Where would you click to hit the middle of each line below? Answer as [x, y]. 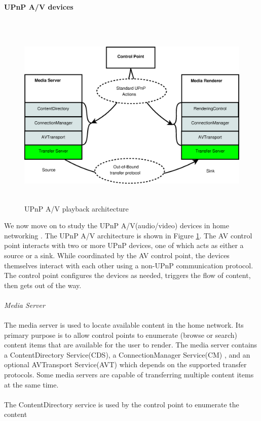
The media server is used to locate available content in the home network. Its [124, 325]
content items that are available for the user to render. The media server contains [131, 345]
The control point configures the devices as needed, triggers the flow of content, [127, 275]
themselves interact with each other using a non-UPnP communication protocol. [129, 265]
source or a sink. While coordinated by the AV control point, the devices [117, 255]
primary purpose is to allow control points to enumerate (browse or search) [121, 335]
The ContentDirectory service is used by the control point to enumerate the [122, 404]
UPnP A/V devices [39, 6]
